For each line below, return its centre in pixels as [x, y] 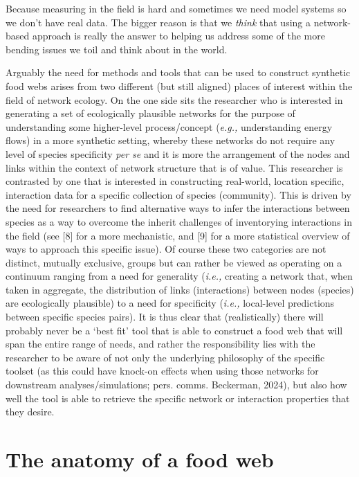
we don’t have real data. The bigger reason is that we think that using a [158, 22]
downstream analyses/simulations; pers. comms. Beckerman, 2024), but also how [176, 385]
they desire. [30, 412]
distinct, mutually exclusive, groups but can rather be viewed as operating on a [174, 262]
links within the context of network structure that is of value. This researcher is [174, 167]
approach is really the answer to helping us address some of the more [178, 36]
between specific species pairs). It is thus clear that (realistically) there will [165, 317]
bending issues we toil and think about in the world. [117, 49]
